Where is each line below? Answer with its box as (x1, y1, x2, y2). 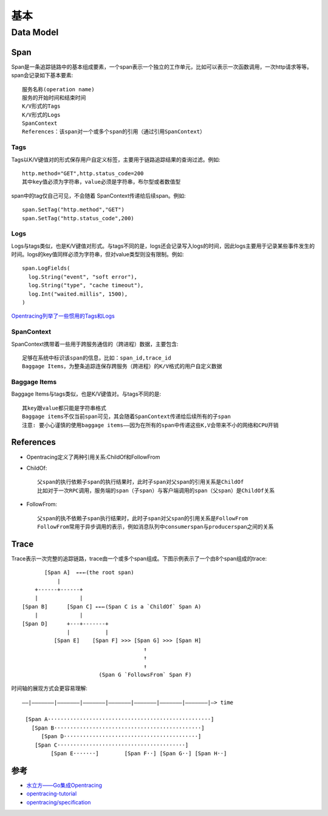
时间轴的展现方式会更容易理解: (11, 685, 88, 692)
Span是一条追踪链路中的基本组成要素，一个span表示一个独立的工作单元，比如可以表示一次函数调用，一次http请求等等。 (11, 63, 313, 70)
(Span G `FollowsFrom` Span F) (98, 671, 192, 678)
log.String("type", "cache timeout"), (28, 282, 144, 289)
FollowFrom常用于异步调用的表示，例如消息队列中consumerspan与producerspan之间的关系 (37, 523, 274, 530)
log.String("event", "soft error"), (28, 273, 138, 280)
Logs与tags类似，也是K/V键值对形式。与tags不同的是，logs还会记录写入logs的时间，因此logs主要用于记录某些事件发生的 (11, 242, 315, 249)
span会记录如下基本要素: (11, 72, 73, 79)
